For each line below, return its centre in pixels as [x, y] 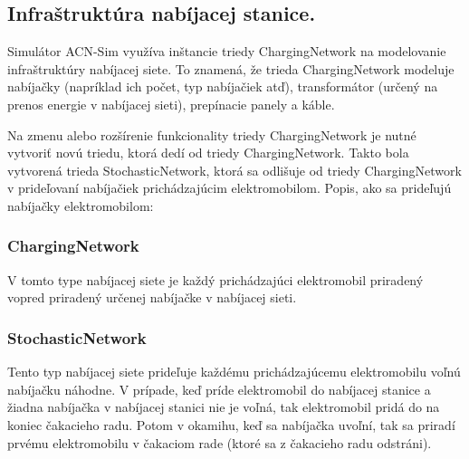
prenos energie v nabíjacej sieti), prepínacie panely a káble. [171, 104]
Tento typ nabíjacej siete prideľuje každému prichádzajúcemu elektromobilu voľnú [234, 372]
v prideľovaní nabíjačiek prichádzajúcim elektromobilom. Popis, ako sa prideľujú [230, 188]
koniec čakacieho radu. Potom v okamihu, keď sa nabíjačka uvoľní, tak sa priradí [231, 424]
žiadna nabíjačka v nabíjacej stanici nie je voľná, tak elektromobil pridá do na [224, 407]
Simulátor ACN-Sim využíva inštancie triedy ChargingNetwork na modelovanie [227, 51]
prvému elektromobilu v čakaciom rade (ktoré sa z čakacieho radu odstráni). [220, 442]
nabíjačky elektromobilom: [81, 205]
